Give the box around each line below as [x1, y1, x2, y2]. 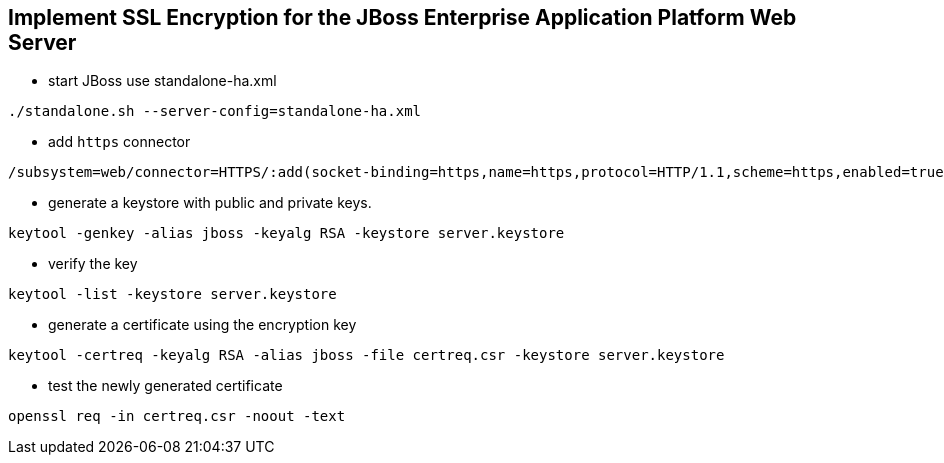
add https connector [48, 133, 191, 151]
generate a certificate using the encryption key [48, 316, 357, 334]
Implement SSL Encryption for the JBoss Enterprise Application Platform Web [8, 5, 797, 30]
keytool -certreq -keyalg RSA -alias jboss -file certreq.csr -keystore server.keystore [8, 347, 725, 364]
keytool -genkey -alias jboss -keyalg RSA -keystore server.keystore [8, 225, 565, 242]
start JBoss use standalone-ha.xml [48, 72, 277, 90]
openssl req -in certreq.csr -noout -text [8, 408, 346, 425]
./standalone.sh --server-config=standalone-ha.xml [8, 103, 422, 120]
